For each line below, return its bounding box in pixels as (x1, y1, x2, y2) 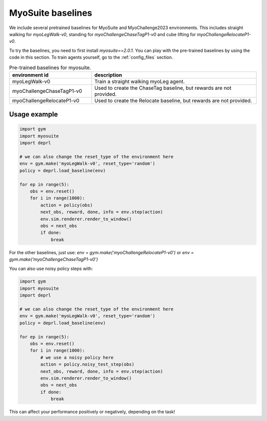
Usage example (9, 110, 58, 118)
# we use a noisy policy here (40, 354, 114, 360)
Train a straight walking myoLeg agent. (94, 78, 185, 85)
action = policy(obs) (40, 202, 93, 208)
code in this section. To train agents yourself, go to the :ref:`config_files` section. (9, 54, 173, 60)
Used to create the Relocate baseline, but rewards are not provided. (94, 97, 252, 104)
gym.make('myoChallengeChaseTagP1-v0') (9, 257, 98, 263)
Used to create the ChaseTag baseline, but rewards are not (94, 84, 232, 91)
